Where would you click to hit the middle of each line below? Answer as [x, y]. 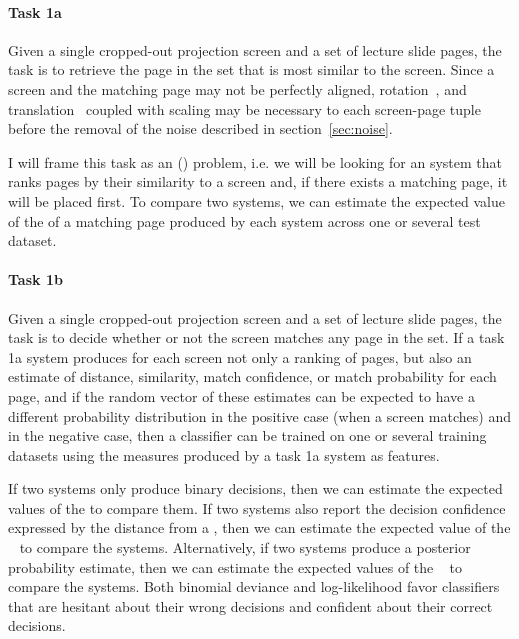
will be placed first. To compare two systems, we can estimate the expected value [256, 200]
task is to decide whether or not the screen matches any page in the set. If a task [256, 337]
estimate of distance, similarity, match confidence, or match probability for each [252, 376]
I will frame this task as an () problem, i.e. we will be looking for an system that [255, 161]
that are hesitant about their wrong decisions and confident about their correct [250, 605]
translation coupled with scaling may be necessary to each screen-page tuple [244, 108]
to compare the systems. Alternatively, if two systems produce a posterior [245, 547]
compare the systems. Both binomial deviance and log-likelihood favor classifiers [254, 586]
